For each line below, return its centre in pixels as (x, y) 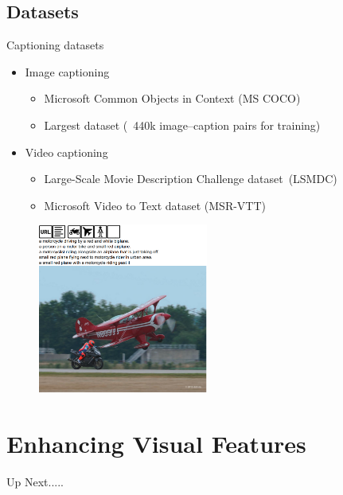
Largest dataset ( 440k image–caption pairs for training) (182, 125)
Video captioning (66, 152)
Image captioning (67, 71)
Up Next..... (35, 482)
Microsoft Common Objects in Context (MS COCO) (172, 98)
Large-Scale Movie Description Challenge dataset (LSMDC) (191, 179)
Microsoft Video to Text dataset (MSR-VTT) (155, 205)
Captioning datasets (55, 45)
